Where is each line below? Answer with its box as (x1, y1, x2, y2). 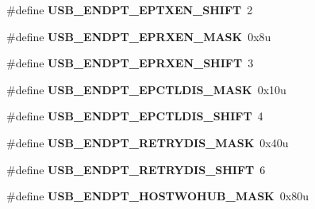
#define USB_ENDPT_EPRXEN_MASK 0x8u (6, 28, 271, 44)
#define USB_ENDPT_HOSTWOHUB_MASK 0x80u (6, 188, 309, 204)
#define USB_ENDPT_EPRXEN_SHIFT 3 (6, 55, 254, 71)
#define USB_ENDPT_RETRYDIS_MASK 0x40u (6, 134, 289, 150)
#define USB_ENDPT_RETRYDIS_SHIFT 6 (6, 161, 266, 177)
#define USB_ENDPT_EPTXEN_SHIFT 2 (6, 2, 253, 17)
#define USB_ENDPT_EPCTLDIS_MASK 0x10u (6, 81, 286, 97)
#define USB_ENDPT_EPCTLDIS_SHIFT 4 (6, 108, 263, 124)
